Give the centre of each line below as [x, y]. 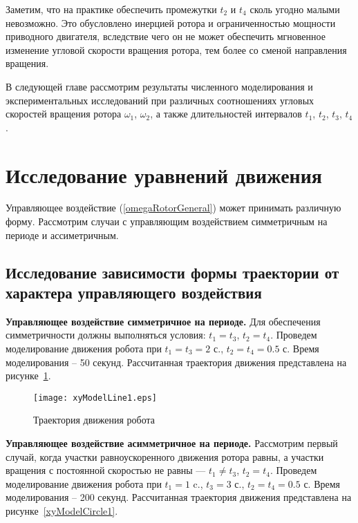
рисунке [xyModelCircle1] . [62, 511]
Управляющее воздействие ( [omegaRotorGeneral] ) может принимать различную [173, 208]
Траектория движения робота [94, 420]
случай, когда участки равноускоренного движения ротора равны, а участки [165, 456]
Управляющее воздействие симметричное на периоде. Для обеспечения [163, 321]
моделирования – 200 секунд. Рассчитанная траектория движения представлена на [179, 497]
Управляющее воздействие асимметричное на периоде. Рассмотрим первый [172, 443]
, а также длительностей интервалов [226, 114]
